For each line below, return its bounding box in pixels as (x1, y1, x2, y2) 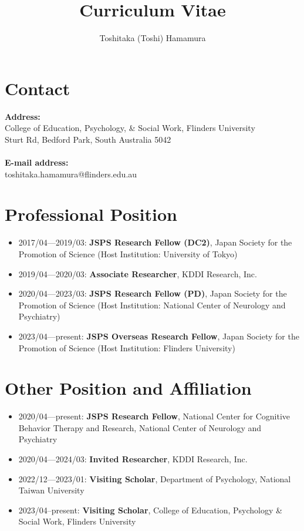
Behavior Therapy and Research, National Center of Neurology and (18, 421, 262, 433)
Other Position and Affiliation (5, 376, 252, 400)
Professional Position (5, 202, 177, 226)
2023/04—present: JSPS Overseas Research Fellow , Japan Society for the (18, 330, 299, 342)
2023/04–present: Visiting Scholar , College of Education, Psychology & (18, 503, 282, 516)
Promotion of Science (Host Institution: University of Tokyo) (18, 247, 238, 260)
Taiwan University (18, 484, 85, 496)
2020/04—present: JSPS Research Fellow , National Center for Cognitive (18, 410, 291, 422)
